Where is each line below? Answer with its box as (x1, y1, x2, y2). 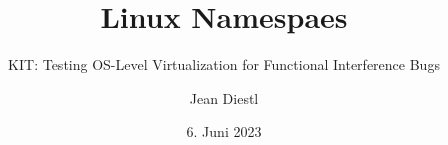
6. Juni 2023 (186, 121, 262, 142)
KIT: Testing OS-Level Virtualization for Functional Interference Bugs (8, 54, 440, 75)
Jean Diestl (189, 87, 259, 108)
